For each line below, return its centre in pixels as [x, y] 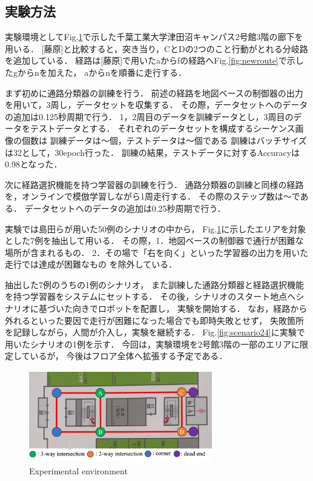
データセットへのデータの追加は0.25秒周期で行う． [125, 208]
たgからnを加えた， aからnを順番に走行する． [96, 72]
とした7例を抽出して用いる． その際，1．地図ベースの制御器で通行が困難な [154, 240]
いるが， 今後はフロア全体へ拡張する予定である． [129, 356]
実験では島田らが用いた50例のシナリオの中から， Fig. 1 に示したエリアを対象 [156, 228]
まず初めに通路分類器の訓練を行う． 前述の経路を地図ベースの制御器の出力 [154, 92]
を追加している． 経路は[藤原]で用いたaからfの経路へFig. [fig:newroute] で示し [154, 60]
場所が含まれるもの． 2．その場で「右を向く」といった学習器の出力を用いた [157, 252]
